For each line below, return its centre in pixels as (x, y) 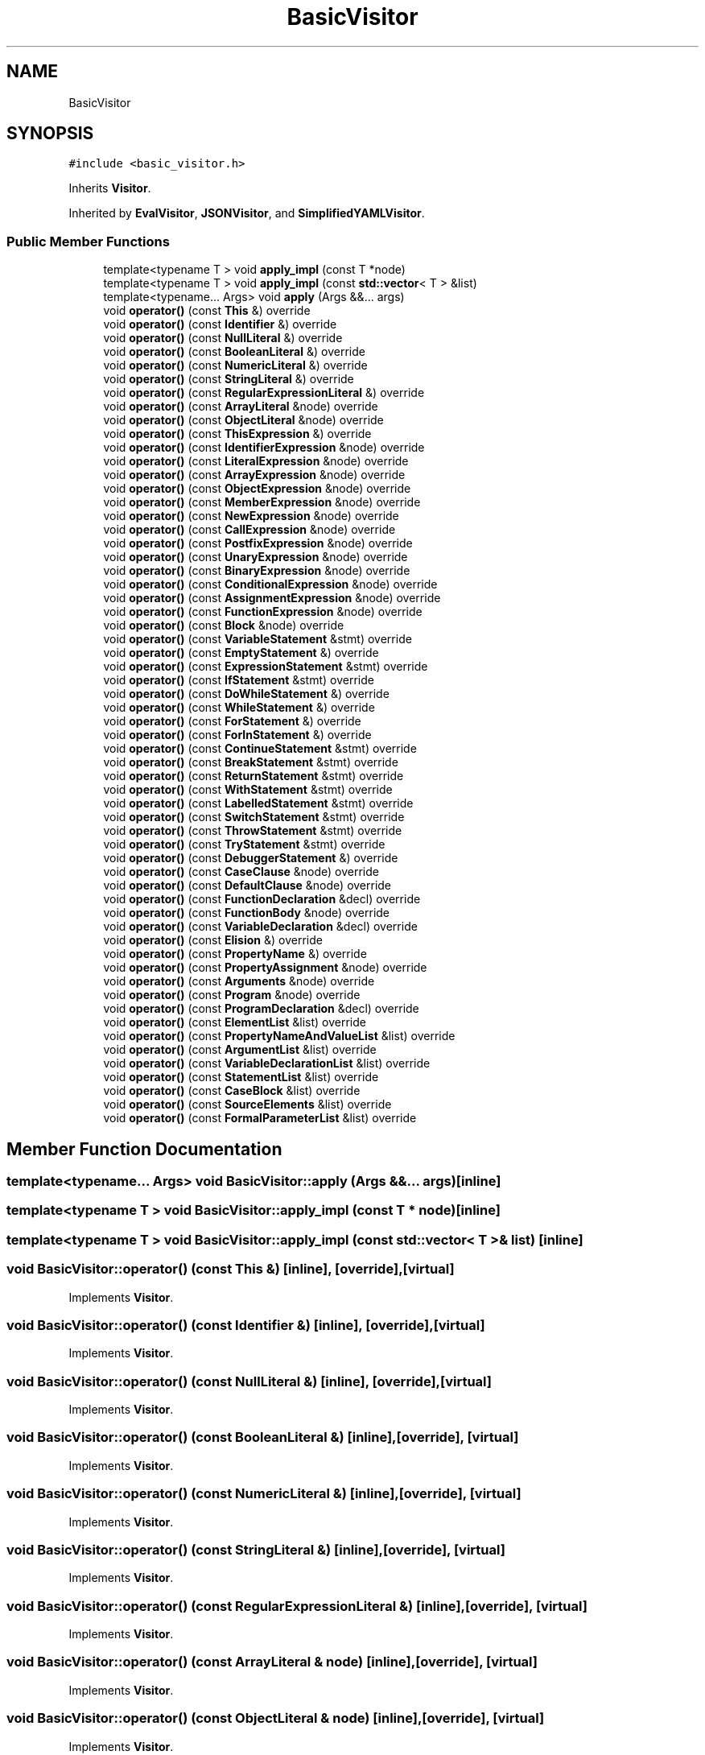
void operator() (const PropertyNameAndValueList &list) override (279, 1036)
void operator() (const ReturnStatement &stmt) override (254, 776)
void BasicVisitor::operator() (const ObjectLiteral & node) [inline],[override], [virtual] (276, 1718)
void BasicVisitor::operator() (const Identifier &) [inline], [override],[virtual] (246, 1325)
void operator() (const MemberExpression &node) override (262, 502)
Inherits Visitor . (110, 188)
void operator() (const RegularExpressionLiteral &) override (264, 393)
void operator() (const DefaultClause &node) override (247, 886)
